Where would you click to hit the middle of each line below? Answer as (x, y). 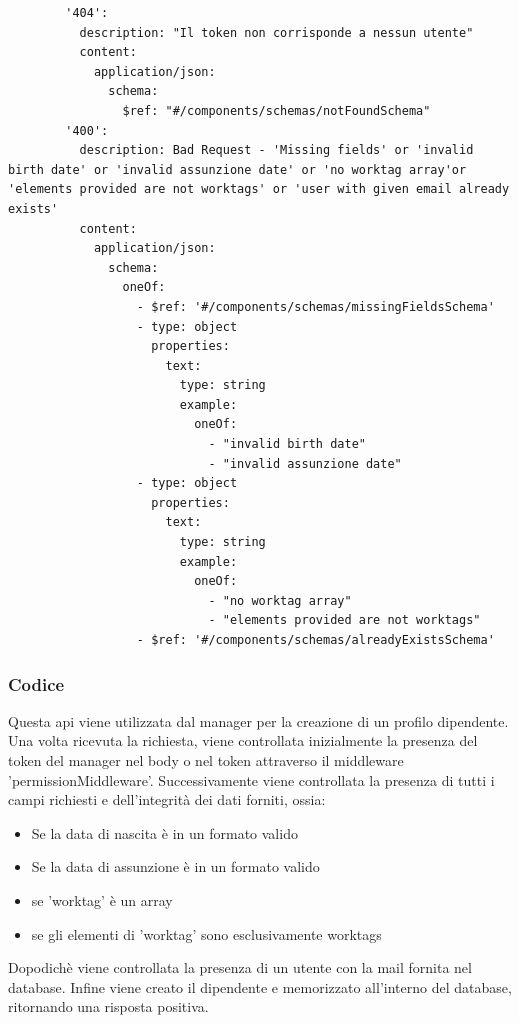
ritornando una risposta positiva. (108, 1006)
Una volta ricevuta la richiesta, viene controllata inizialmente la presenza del (243, 740)
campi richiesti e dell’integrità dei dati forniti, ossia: (167, 799)
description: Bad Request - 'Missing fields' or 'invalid (276, 150)
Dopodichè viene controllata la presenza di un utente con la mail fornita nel (240, 967)
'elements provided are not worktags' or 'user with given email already (259, 189)
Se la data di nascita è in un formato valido (164, 832)
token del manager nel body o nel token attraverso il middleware (206, 760)
